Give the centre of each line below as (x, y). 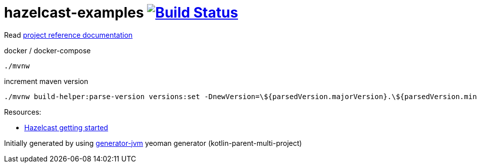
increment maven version (46, 81)
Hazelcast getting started (66, 127)
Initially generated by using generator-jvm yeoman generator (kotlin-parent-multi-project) (153, 143)
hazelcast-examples (74, 13)
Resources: (23, 112)
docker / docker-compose (47, 50)
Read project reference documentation (68, 35)
